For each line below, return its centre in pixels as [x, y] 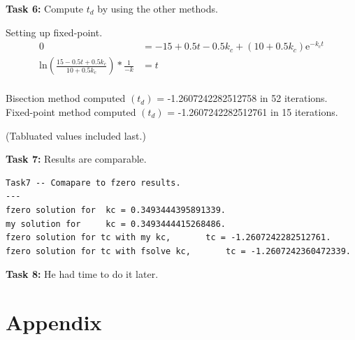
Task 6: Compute [45, 8]
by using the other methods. [158, 8]
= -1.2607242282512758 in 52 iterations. [242, 98]
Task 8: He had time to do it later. [82, 274]
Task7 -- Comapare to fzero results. [93, 183]
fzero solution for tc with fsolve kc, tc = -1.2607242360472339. [178, 251]
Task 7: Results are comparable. [76, 159]
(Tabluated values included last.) [76, 135]
